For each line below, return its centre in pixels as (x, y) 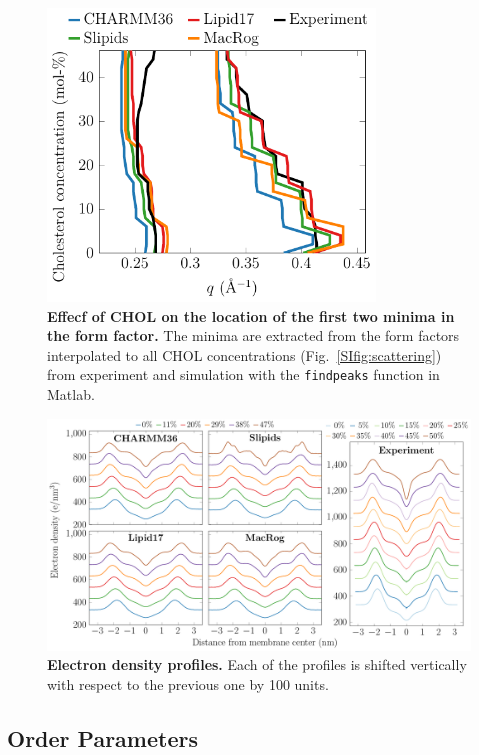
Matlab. (71, 394)
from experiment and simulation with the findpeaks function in (243, 374)
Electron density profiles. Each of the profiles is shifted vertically (257, 664)
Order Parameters (102, 737)
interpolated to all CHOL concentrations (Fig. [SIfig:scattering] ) (244, 354)
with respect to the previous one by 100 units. (188, 683)
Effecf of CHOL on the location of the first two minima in (251, 315)
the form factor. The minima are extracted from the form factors (253, 335)
